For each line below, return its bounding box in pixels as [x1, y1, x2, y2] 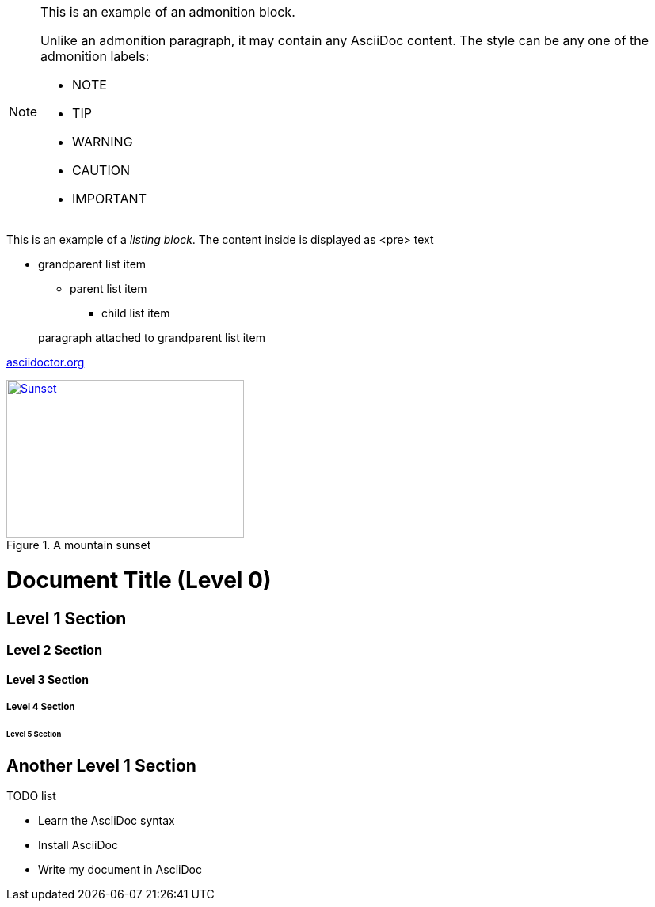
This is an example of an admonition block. [40, 4, 295, 20]
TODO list [6, 789, 56, 803]
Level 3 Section [6, 672, 89, 686]
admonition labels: [40, 48, 150, 64]
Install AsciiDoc [38, 838, 118, 852]
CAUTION [72, 162, 130, 178]
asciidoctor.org [6, 355, 85, 369]
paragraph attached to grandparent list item [38, 331, 265, 344]
